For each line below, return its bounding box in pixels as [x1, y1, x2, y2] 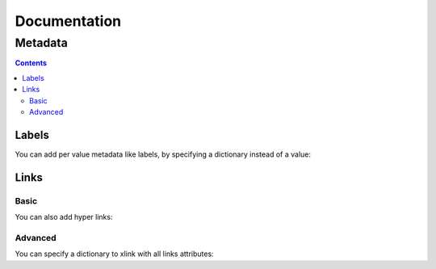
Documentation [15, 12, 122, 30]
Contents [15, 58, 48, 68]
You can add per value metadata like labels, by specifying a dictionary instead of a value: [15, 149, 311, 159]
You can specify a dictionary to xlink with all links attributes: [15, 249, 214, 258]
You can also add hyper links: [15, 212, 113, 222]
